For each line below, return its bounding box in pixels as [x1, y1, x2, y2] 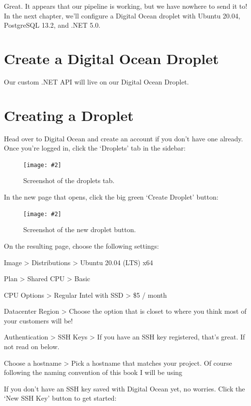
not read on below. [4, 341, 60, 352]
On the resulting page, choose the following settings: [4, 240, 159, 251]
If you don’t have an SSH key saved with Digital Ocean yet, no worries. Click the [4, 383, 245, 393]
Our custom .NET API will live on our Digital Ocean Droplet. [4, 76, 189, 86]
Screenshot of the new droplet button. [23, 224, 136, 235]
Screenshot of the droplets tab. [23, 175, 115, 186]
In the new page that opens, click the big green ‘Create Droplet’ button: [4, 192, 219, 202]
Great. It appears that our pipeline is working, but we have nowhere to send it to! [4, 1, 248, 11]
